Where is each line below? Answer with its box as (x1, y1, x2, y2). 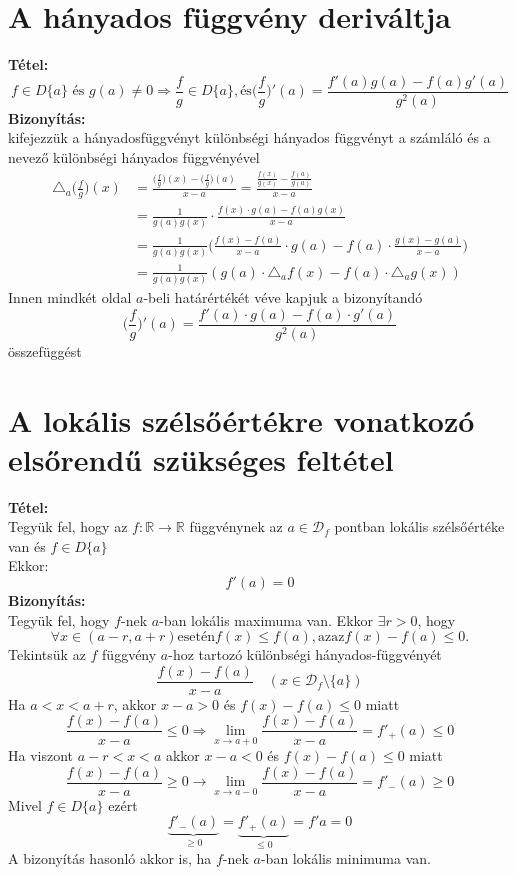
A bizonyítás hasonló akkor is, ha (8, 848, 212, 869)
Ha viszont (8, 745, 74, 766)
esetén (177, 630, 216, 645)
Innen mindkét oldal (8, 287, 132, 308)
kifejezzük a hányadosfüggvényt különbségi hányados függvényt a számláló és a (8, 127, 491, 148)
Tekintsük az (8, 644, 86, 665)
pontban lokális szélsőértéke (334, 516, 505, 537)
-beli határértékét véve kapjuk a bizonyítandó (143, 287, 423, 308)
